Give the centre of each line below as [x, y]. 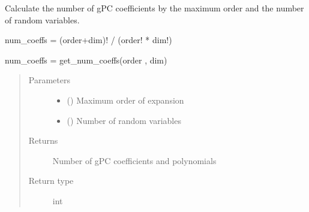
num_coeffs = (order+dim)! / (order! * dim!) [88, 40]
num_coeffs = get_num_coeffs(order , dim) [86, 60]
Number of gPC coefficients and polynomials [134, 160]
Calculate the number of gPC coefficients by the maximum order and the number [154, 8]
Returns [43, 140]
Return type [51, 181]
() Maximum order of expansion [125, 100]
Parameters [49, 80]
